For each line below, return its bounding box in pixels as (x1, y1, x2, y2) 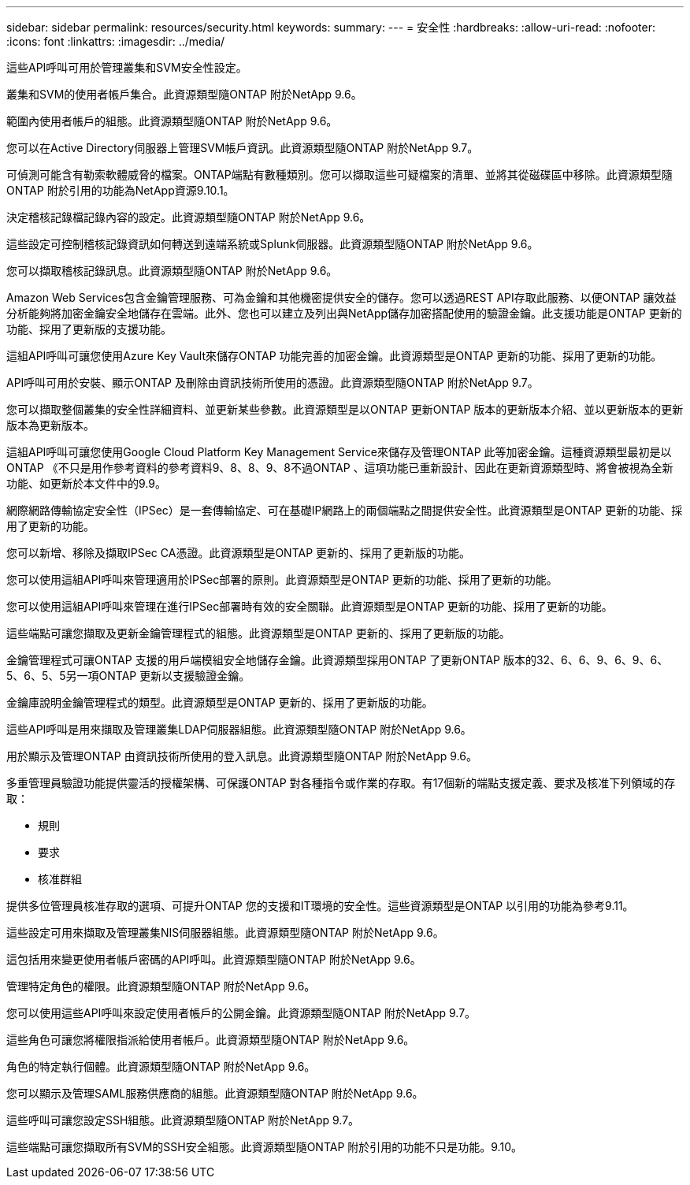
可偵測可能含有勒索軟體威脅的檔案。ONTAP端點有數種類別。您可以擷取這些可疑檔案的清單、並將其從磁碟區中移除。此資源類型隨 (6, 168, 673, 181)
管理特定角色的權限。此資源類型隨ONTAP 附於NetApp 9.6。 (6, 979, 316, 993)
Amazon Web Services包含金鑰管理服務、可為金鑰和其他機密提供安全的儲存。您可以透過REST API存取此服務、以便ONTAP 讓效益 (6, 291, 677, 304)
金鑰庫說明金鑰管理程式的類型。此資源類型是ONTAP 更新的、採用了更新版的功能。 (6, 696, 433, 709)
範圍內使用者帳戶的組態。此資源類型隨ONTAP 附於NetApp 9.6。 (6, 114, 338, 128)
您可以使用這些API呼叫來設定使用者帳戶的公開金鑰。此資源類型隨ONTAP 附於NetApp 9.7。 (6, 1006, 477, 1020)
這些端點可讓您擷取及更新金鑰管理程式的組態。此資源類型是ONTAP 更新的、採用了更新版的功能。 (6, 626, 510, 640)
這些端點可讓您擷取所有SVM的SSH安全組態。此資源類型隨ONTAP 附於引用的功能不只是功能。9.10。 (6, 1140, 522, 1153)
